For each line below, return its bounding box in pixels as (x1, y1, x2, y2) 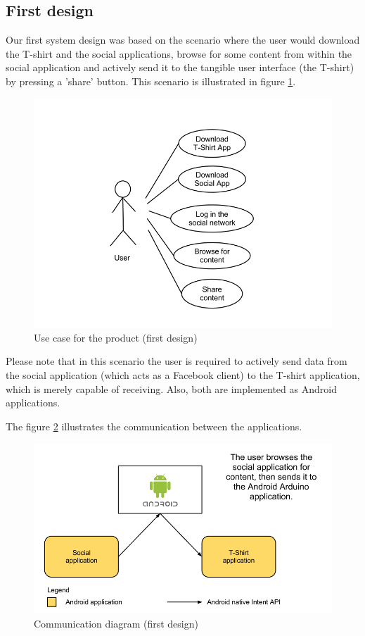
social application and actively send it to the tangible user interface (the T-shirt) (6, 60, 354, 75)
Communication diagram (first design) (34, 616, 198, 631)
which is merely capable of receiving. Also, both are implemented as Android (6, 381, 337, 396)
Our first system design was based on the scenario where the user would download (6, 32, 360, 47)
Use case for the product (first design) (34, 330, 198, 344)
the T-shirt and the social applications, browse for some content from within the (6, 46, 352, 61)
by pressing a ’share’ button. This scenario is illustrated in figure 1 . (6, 73, 296, 88)
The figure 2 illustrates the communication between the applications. (6, 418, 302, 433)
